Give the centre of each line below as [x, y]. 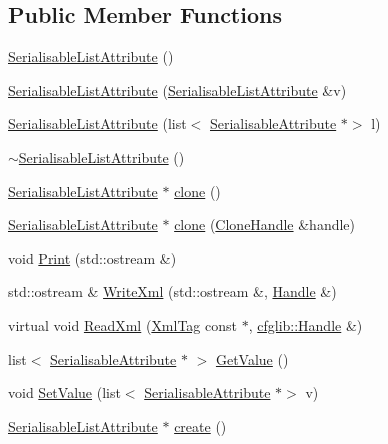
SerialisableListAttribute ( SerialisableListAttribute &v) [177, 89]
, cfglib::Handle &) [305, 324]
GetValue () [252, 358]
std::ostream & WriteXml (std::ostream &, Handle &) [172, 291]
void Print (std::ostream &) [92, 257]
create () [200, 425]
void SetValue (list [64, 392]
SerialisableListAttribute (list [97, 123]
